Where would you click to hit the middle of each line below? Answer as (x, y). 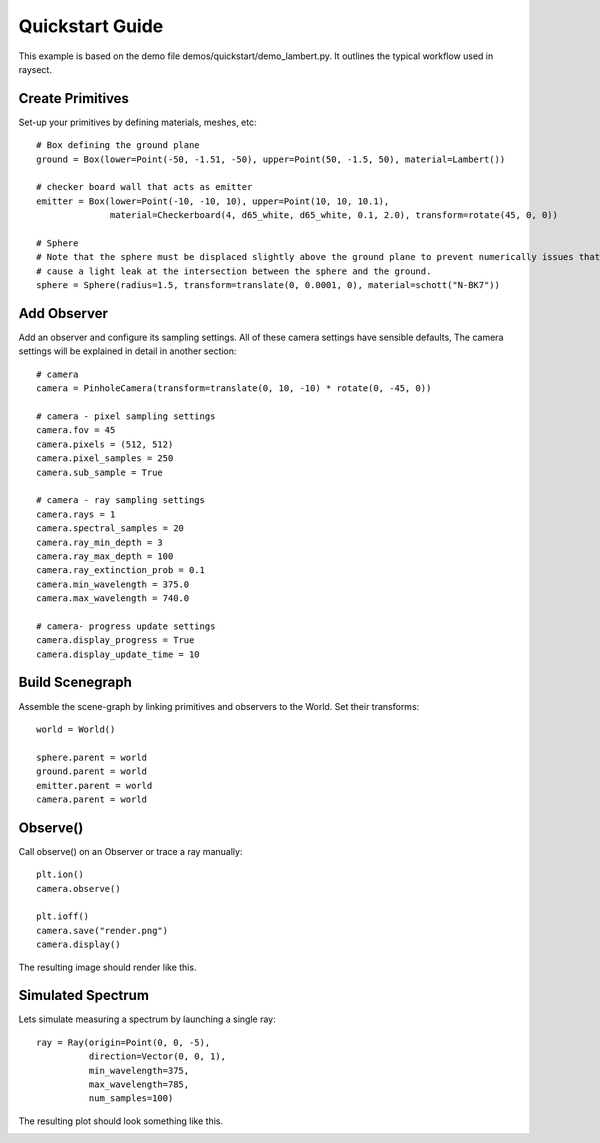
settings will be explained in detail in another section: (127, 351)
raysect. (35, 69)
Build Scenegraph (75, 682)
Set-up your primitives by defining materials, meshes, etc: (137, 122)
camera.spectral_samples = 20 (110, 528)
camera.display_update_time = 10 (118, 654)
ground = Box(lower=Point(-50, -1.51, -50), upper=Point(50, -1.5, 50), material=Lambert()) (271, 159)
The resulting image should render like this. (107, 967)
